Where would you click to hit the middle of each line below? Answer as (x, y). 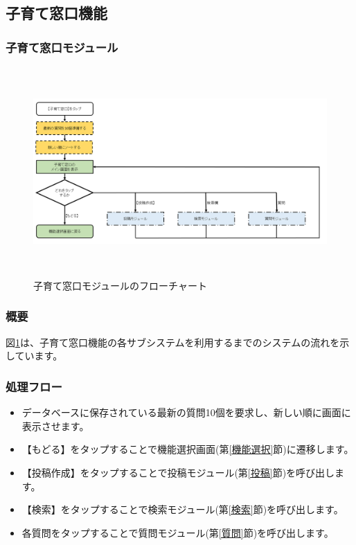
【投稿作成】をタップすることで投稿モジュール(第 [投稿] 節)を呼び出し (178, 472)
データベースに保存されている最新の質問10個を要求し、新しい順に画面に (186, 412)
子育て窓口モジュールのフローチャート (120, 285)
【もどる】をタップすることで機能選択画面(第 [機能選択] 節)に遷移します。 (188, 449)
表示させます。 (55, 426)
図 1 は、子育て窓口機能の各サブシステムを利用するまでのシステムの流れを (173, 342)
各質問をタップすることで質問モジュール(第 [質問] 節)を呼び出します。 (178, 532)
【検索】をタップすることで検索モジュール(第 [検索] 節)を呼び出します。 (183, 509)
